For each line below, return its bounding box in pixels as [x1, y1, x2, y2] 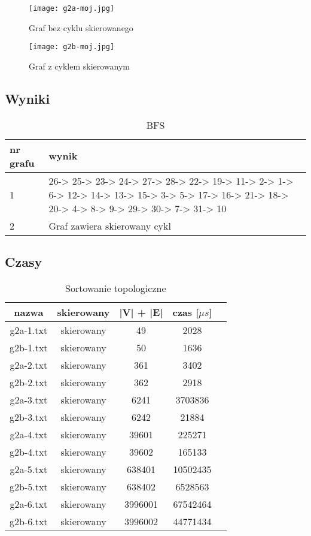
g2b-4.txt [10, 444, 48, 459]
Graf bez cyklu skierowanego [29, 21, 133, 34]
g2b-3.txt [10, 409, 48, 424]
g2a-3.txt [10, 392, 48, 406]
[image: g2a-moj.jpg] [29, 4, 115, 13]
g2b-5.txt [10, 479, 48, 493]
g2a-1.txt [10, 323, 48, 337]
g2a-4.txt [10, 427, 48, 441]
